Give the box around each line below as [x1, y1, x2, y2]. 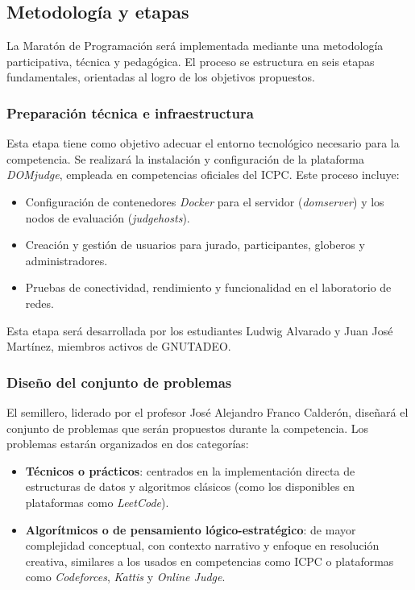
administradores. [25, 251, 108, 268]
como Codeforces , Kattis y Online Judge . [25, 568, 226, 585]
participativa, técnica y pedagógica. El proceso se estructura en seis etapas [6, 52, 375, 69]
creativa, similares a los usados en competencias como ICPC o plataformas [25, 552, 394, 569]
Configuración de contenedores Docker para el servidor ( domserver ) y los [25, 193, 384, 210]
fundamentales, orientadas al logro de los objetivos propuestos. [6, 69, 315, 85]
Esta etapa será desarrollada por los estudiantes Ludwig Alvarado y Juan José [6, 322, 393, 339]
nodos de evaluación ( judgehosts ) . [25, 209, 190, 226]
